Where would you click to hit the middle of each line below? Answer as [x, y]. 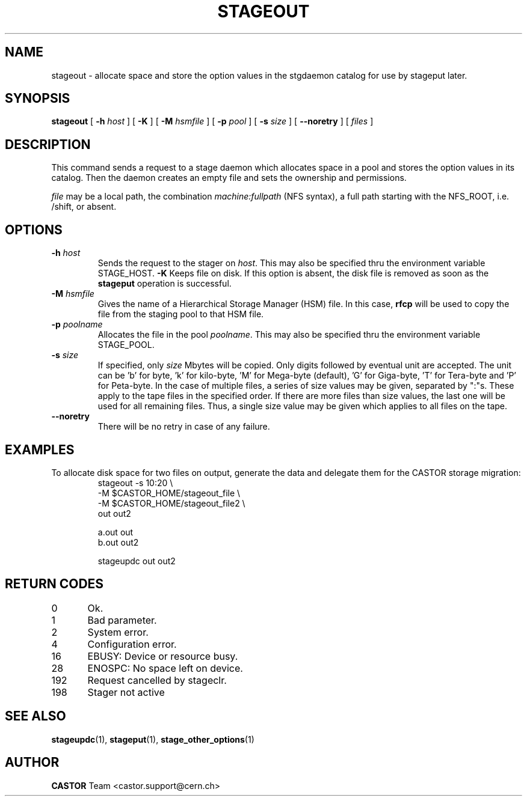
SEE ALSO [35, 716]
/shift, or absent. [84, 207]
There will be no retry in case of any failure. [184, 427]
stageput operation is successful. [165, 284]
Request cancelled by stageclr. [157, 680]
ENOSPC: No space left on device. [165, 668]
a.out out [116, 532]
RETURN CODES [54, 584]
